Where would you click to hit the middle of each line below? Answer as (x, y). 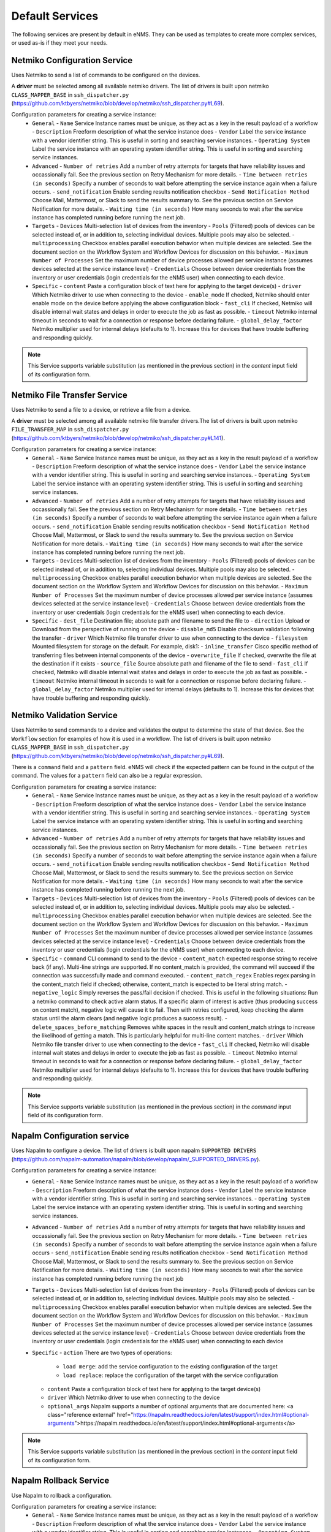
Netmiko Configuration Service (72, 60)
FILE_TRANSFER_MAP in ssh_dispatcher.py (70, 430)
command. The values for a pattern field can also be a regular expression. (107, 776)
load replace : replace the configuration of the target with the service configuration (170, 1375)
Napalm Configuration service (70, 1136)
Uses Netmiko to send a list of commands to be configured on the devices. (106, 75)
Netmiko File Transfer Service (70, 395)
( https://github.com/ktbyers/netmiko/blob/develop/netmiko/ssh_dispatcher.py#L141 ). (118, 438)
